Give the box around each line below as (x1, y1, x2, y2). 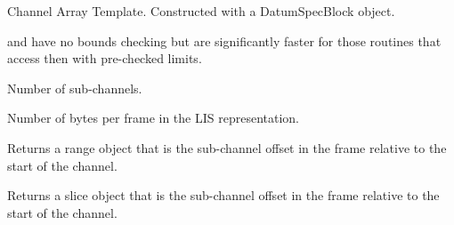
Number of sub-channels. (7, 78, 142, 97)
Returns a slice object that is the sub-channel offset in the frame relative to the (7, 186, 440, 205)
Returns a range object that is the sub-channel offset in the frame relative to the (7, 138, 447, 157)
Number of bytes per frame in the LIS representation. (7, 108, 299, 127)
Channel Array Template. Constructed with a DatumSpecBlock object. (7, 2, 395, 20)
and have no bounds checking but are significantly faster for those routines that (7, 31, 442, 50)
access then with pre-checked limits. (7, 49, 202, 68)
